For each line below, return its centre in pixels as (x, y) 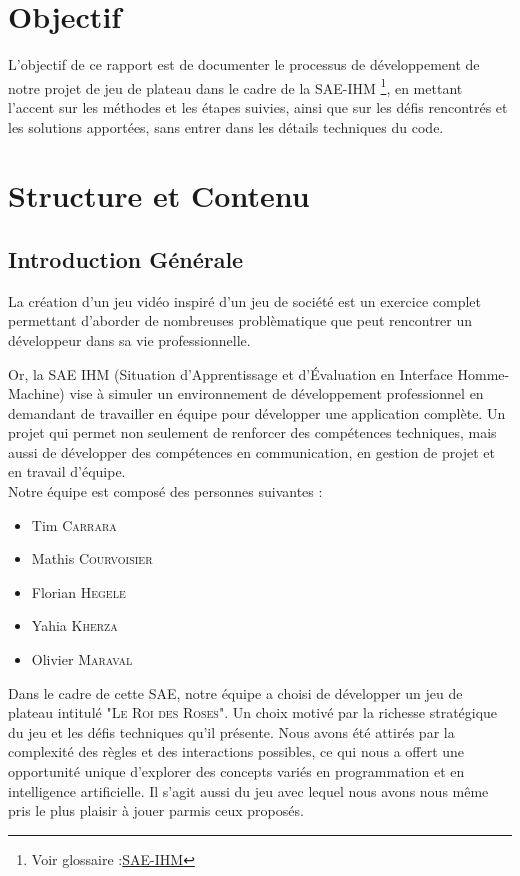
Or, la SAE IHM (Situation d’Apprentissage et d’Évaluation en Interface (230, 373)
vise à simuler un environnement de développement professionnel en (276, 393)
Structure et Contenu (159, 195)
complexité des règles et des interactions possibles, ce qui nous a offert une (236, 751)
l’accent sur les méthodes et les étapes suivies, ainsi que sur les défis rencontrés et (258, 106)
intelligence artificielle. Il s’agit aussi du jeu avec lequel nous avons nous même (248, 790)
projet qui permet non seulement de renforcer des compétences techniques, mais (252, 432)
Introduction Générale (126, 258)
